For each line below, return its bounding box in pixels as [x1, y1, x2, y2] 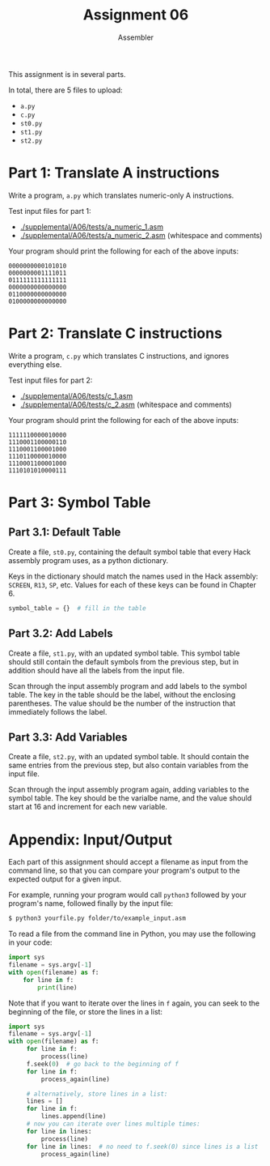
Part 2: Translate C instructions [8, 324, 222, 343]
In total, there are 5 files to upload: [8, 85, 123, 95]
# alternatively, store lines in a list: [26, 1090, 168, 1098]
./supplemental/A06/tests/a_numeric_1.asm [19, 221, 164, 232]
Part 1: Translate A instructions [8, 164, 220, 182]
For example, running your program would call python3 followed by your [8, 890, 247, 900]
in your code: [8, 937, 53, 947]
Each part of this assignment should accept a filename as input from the [8, 857, 249, 867]
